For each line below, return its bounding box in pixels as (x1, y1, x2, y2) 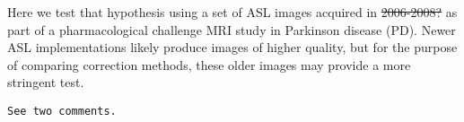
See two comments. (7, 104, 117, 118)
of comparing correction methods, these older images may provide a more (7, 55, 411, 74)
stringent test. (7, 73, 84, 91)
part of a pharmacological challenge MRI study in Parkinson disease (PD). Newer (7, 20, 456, 39)
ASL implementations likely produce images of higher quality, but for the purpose (7, 38, 458, 57)
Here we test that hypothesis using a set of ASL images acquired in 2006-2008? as (7, 3, 458, 21)
